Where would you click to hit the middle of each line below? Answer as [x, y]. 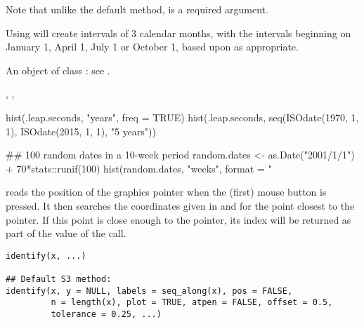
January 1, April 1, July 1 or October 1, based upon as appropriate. [152, 47]
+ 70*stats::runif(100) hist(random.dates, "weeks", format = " [139, 168]
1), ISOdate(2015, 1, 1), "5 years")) [81, 131]
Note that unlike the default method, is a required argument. [137, 9]
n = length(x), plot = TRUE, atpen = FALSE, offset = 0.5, [192, 303]
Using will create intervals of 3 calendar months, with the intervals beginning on [178, 33]
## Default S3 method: [59, 279]
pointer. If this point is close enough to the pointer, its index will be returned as [178, 219]
